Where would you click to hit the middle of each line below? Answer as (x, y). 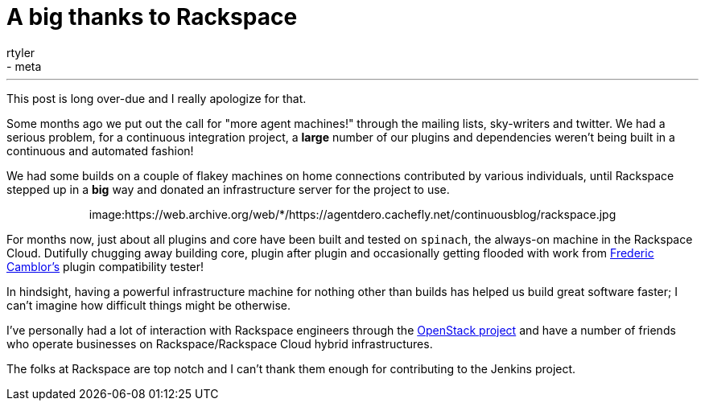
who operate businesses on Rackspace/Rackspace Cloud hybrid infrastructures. (220, 343)
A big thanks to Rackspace (152, 17)
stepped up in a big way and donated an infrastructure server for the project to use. (228, 189)
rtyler (21, 52)
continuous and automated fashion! (100, 150)
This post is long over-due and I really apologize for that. (157, 98)
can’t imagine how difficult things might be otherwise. (148, 305)
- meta (24, 66)
